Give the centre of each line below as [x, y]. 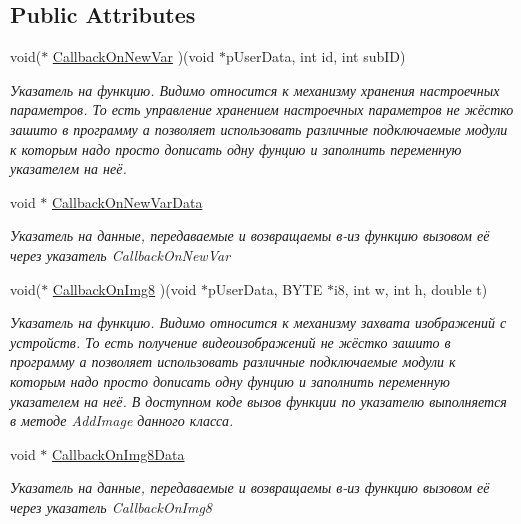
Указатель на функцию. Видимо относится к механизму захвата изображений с [258, 322]
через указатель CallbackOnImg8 [111, 506]
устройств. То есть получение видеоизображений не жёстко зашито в [230, 341]
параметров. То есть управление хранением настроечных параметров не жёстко [262, 109]
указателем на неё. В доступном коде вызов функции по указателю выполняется [258, 400]
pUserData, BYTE [265, 288]
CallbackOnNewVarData [127, 201]
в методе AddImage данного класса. [122, 420]
